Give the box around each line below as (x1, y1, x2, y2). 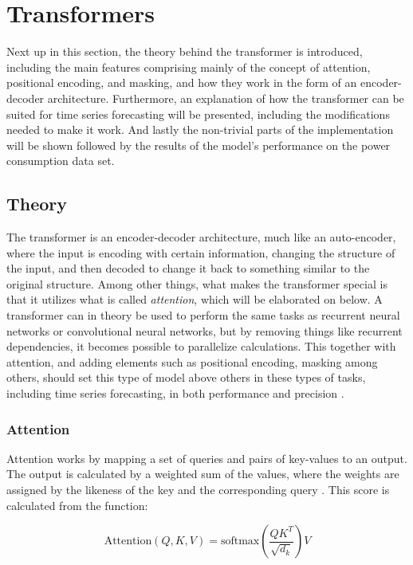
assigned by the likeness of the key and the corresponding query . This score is (6, 481, 390, 498)
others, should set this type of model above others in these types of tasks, (6, 369, 366, 386)
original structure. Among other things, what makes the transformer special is (6, 275, 387, 292)
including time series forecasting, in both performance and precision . (6, 385, 344, 402)
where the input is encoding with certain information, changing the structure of (6, 244, 395, 261)
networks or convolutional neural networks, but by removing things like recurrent (6, 322, 403, 339)
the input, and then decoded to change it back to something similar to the (6, 260, 370, 277)
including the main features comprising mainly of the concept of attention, (6, 58, 371, 75)
